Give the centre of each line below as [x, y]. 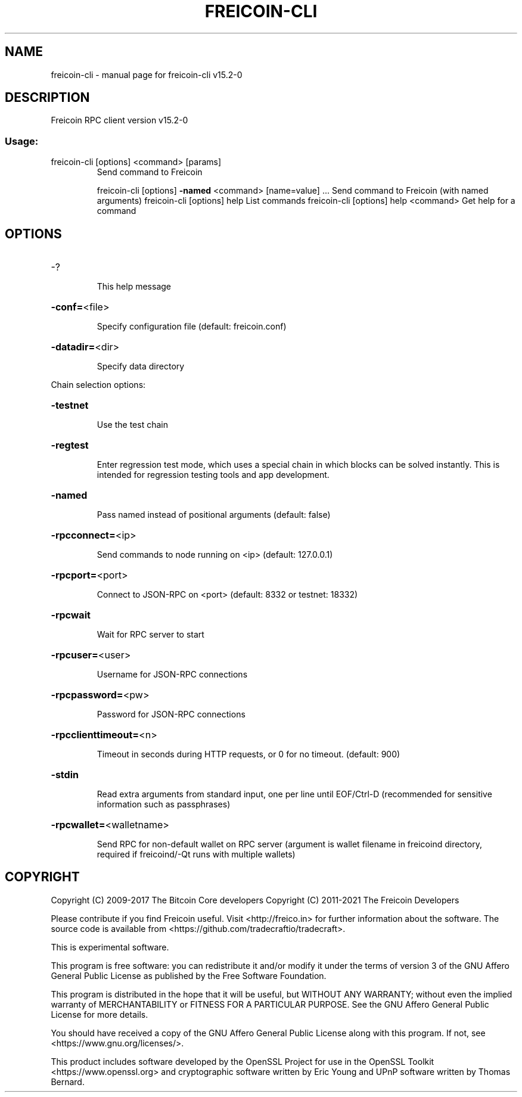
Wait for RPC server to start [150, 635]
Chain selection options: [98, 385]
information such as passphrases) [164, 804]
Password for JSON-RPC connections [171, 714]
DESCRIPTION [47, 98]
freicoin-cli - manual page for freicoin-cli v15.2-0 [147, 74]
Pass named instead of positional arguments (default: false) [214, 515]
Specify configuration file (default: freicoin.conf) [192, 327]
